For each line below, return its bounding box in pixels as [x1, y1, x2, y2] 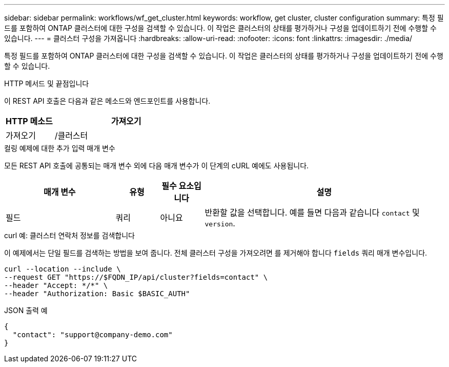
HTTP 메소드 [6, 116, 53, 126]
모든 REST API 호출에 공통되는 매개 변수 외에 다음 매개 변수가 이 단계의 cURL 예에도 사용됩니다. [4, 161, 309, 170]
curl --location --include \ [4, 265, 121, 273]
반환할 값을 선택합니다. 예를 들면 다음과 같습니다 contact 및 [205, 207, 420, 218]
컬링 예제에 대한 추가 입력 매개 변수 [4, 144, 115, 152]
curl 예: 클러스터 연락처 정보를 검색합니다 [4, 231, 135, 240]
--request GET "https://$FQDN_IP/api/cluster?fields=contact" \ [4, 273, 268, 281]
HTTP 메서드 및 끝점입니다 [4, 79, 89, 88]
